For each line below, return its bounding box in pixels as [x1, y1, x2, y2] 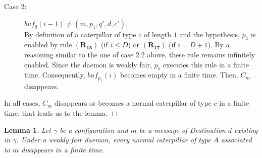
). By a [207, 39, 230, 50]
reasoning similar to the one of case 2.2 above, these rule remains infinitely [24, 49, 255, 59]
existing [234, 124, 258, 135]
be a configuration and [60, 124, 128, 135]
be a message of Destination [139, 124, 226, 135]
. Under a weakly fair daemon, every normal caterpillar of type [16, 134, 211, 145]
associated [221, 134, 252, 145]
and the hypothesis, [179, 29, 240, 39]
